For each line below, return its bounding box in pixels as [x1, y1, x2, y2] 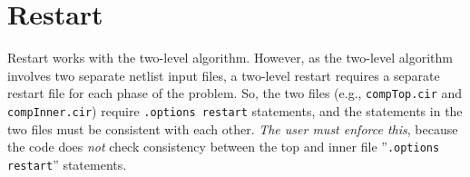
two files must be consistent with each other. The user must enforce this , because [7, 119, 458, 138]
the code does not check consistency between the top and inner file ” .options [7, 137, 440, 156]
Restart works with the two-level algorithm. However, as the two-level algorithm [7, 48, 453, 67]
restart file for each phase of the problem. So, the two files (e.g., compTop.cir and [7, 84, 463, 103]
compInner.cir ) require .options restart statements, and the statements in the [7, 101, 463, 120]
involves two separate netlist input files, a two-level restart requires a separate [7, 65, 440, 84]
